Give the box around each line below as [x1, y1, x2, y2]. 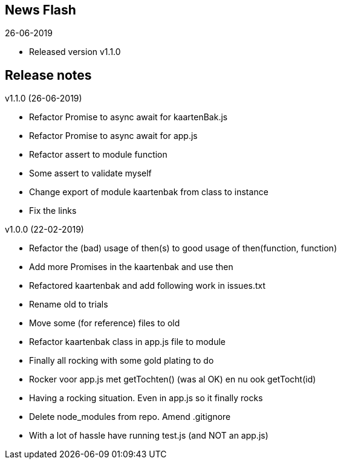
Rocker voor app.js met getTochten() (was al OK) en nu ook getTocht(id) [29, 374, 316, 385]
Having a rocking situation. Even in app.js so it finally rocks [29, 393, 263, 404]
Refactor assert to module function [29, 149, 167, 160]
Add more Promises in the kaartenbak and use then [29, 262, 233, 272]
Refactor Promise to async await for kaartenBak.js [29, 112, 228, 123]
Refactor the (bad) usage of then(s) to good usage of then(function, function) [29, 243, 337, 254]
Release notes [5, 67, 92, 83]
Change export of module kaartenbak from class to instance [29, 187, 268, 198]
